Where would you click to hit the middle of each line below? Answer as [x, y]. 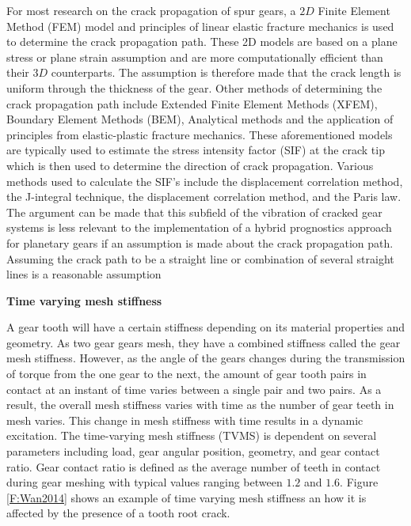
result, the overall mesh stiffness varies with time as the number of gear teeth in [200, 405]
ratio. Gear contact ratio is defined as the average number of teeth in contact [194, 466]
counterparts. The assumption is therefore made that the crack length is [226, 72]
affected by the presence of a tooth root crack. [118, 513]
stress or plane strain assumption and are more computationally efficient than [195, 57]
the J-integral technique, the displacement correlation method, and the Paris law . [204, 197]
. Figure [359, 482]
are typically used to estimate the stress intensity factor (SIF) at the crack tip [196, 150]
